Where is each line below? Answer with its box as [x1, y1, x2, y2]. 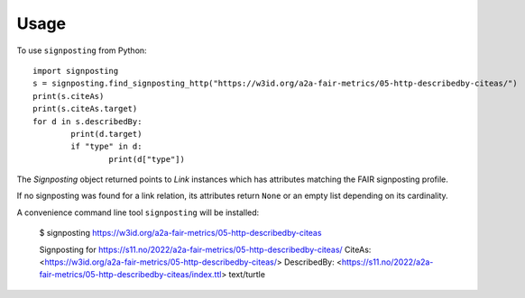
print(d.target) [70, 129, 143, 139]
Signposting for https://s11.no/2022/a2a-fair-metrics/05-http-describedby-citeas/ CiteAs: [39, 244, 372, 255]
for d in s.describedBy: [32, 116, 143, 126]
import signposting [32, 66, 119, 76]
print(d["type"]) [108, 154, 185, 164]
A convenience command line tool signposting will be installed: [16, 207, 260, 218]
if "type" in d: [70, 141, 143, 152]
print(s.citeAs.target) [32, 104, 138, 114]
